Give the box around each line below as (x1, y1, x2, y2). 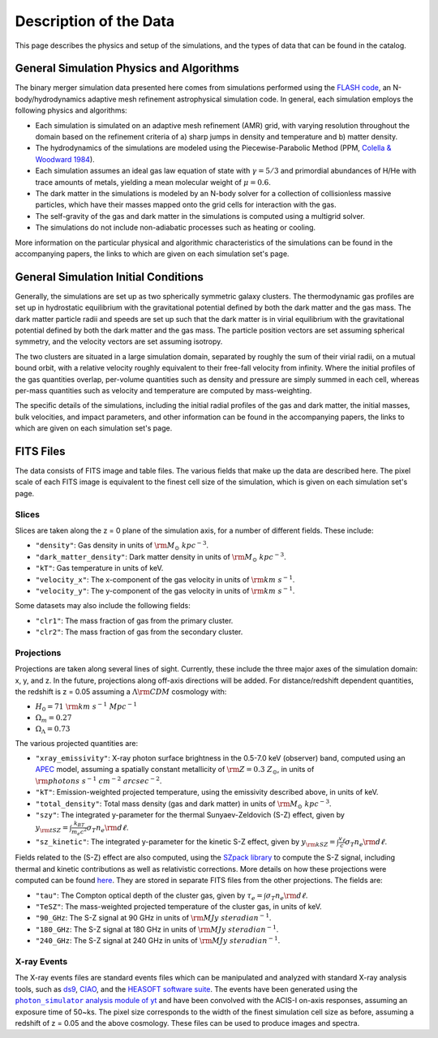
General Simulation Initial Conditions (15, 270, 204, 284)
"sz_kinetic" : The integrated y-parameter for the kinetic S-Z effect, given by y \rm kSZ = (35, 836, 336, 848)
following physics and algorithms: (15, 105, 127, 115)
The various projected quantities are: (15, 738, 139, 748)
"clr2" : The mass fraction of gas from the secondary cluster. (35, 627, 243, 637)
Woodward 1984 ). (35, 154, 95, 164)
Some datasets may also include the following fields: (15, 601, 191, 611)
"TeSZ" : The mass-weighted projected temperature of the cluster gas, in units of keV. (35, 902, 322, 911)
